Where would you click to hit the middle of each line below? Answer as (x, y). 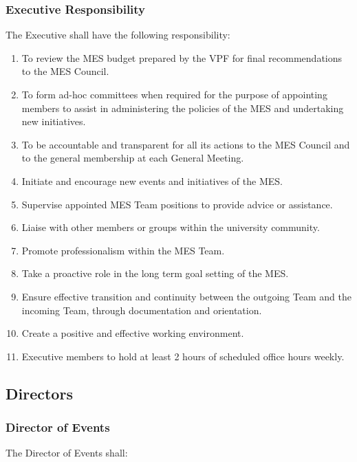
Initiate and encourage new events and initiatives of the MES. (152, 180)
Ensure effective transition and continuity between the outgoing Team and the (186, 296)
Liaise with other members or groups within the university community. (171, 227)
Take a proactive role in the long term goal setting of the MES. (155, 273)
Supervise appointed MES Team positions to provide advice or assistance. (177, 204)
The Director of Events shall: (67, 453)
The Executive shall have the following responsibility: (118, 35)
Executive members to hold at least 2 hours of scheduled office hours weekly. (183, 356)
